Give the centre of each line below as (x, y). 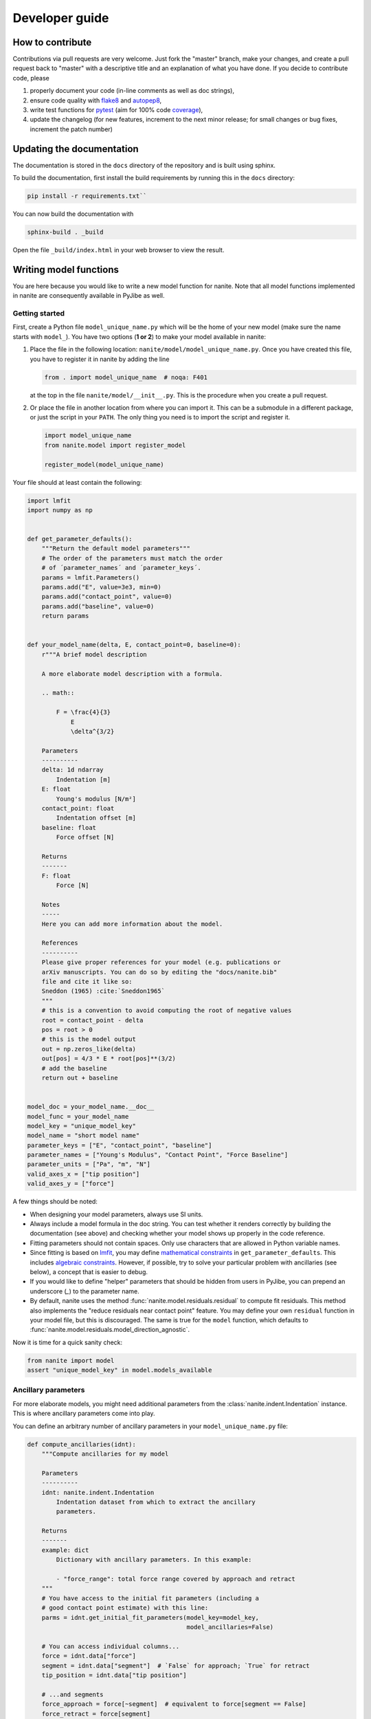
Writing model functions (66, 269)
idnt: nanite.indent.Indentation (98, 1492)
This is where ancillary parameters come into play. (84, 1414)
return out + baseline (80, 1077)
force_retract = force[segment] (96, 1713)
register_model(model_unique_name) (104, 464)
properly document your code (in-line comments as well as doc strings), (132, 91)
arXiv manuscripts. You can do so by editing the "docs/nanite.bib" (159, 972)
